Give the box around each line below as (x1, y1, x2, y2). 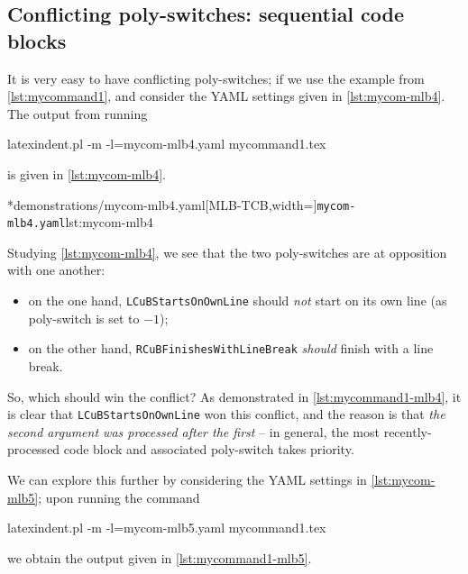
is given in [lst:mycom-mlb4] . (7, 164, 166, 183)
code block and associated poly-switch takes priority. (63, 440, 354, 459)
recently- (383, 422, 432, 441)
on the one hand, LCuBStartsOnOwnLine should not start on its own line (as (28, 291, 447, 310)
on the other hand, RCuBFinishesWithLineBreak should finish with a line (28, 339, 434, 358)
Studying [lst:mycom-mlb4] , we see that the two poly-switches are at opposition (7, 242, 447, 261)
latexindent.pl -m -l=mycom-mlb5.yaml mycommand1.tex (7, 518, 326, 537)
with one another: (7, 260, 106, 279)
